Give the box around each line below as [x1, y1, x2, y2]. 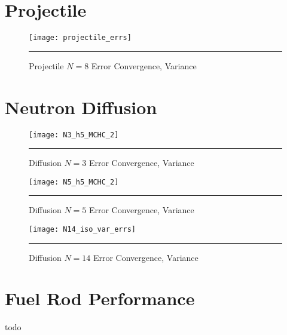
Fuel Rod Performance [5, 286, 195, 311]
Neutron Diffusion [5, 94, 157, 119]
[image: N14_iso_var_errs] [29, 225, 136, 233]
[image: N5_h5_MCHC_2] [29, 177, 119, 186]
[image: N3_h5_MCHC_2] [29, 130, 119, 139]
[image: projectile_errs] [29, 33, 132, 42]
